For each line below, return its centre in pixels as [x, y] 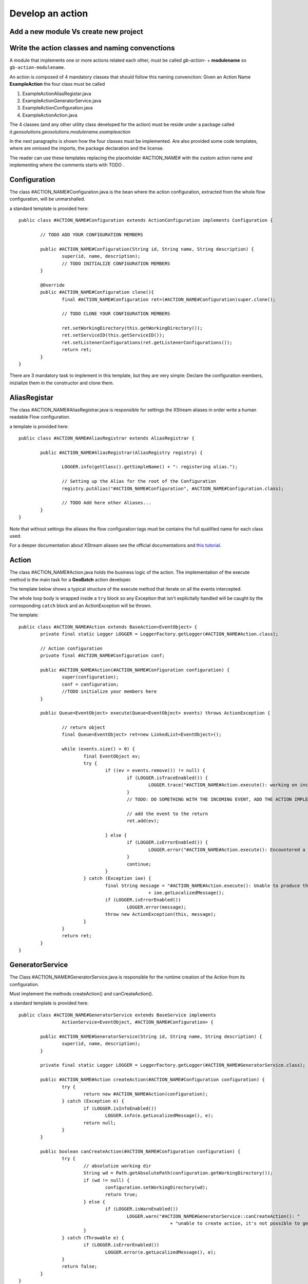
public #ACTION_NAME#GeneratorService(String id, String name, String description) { [151, 1036]
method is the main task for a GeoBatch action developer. [71, 579]
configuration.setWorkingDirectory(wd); [157, 1187]
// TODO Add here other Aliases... [107, 503]
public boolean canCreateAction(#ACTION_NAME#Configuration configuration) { [140, 1151]
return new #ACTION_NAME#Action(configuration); [146, 1094]
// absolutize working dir [117, 1166]
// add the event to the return [167, 814]
